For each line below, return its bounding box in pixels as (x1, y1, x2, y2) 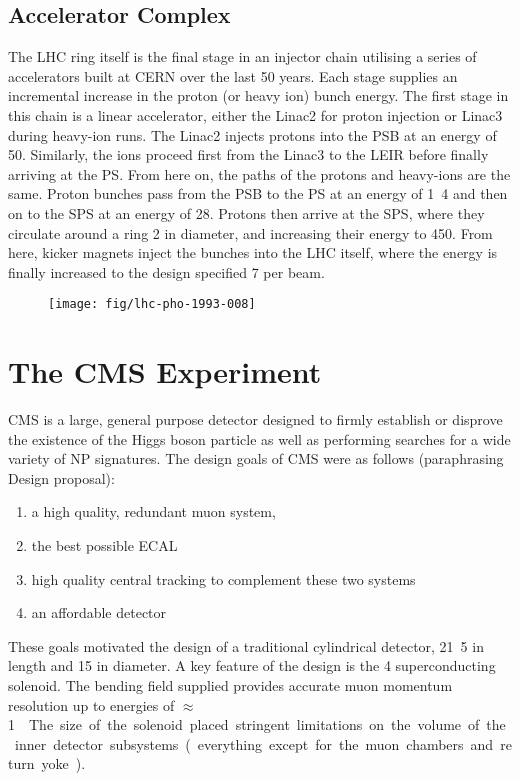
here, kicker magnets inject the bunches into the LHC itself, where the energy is (8, 242, 498, 263)
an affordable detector (31, 602, 167, 623)
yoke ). (41, 753, 86, 774)
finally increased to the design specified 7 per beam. (8, 261, 325, 282)
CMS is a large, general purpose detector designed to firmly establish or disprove (8, 409, 503, 430)
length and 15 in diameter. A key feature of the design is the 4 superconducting (8, 655, 496, 676)
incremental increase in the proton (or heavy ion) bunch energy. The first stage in (8, 85, 509, 106)
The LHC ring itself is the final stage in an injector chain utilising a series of (8, 46, 477, 67)
